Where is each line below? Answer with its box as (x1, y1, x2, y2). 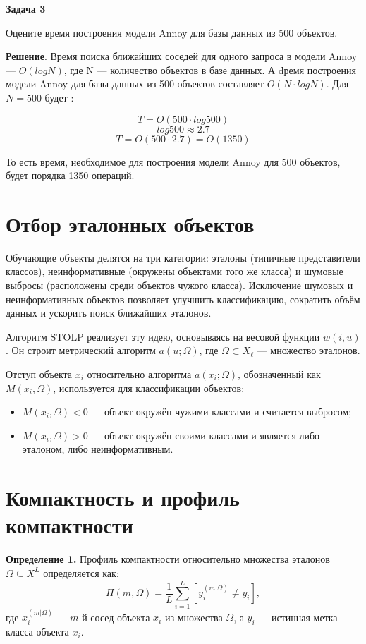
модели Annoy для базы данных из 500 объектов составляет (6, 76, 264, 91)
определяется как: (43, 565, 119, 580)
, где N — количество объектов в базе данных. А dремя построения (63, 62, 356, 77)
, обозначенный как (237, 367, 321, 382)
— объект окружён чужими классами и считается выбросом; (91, 404, 352, 419)
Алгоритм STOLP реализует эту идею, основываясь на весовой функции (6, 329, 320, 344)
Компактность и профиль (6, 483, 240, 512)
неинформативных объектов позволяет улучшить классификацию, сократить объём (6, 291, 360, 306)
